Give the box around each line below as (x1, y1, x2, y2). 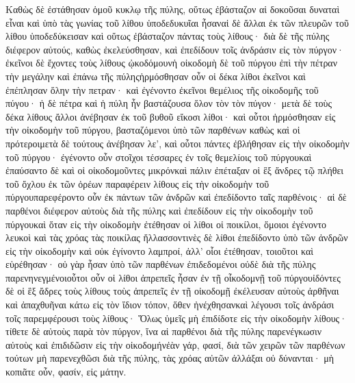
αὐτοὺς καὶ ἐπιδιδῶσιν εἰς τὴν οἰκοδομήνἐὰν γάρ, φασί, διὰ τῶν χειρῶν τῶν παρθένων (5, 337, 345, 351)
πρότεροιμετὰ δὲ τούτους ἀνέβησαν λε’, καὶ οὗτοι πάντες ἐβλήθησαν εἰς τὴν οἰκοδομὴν (5, 136, 350, 150)
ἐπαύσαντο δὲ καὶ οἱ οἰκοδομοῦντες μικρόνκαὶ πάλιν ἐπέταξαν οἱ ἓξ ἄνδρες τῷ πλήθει (5, 163, 344, 177)
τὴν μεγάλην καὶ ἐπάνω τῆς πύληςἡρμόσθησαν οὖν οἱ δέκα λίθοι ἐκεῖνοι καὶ (5, 69, 306, 83)
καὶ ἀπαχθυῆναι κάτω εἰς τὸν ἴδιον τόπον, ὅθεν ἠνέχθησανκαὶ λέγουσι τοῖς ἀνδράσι (5, 297, 334, 312)
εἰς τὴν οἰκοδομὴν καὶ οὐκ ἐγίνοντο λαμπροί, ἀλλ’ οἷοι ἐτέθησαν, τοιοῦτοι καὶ (5, 243, 314, 258)
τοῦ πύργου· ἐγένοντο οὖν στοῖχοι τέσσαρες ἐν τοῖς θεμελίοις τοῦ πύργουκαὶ (5, 149, 312, 164)
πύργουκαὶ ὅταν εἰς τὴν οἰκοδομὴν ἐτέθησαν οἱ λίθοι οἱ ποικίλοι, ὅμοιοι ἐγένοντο (5, 217, 327, 231)
